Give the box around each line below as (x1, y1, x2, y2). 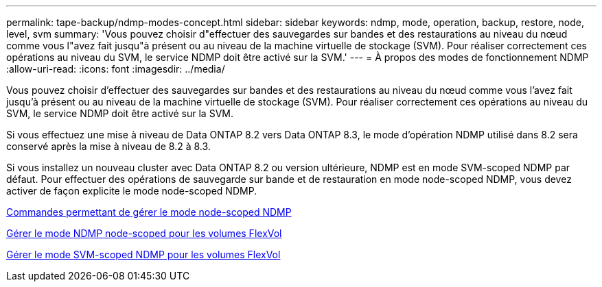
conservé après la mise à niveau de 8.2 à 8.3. (6, 140, 211, 152)
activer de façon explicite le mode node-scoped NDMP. (6, 185, 257, 197)
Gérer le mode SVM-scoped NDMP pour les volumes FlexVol (6, 249, 281, 260)
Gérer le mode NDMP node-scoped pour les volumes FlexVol (6, 227, 282, 239)
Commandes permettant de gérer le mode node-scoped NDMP (6, 206, 292, 218)
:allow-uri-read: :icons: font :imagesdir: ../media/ (6, 63, 225, 75)
